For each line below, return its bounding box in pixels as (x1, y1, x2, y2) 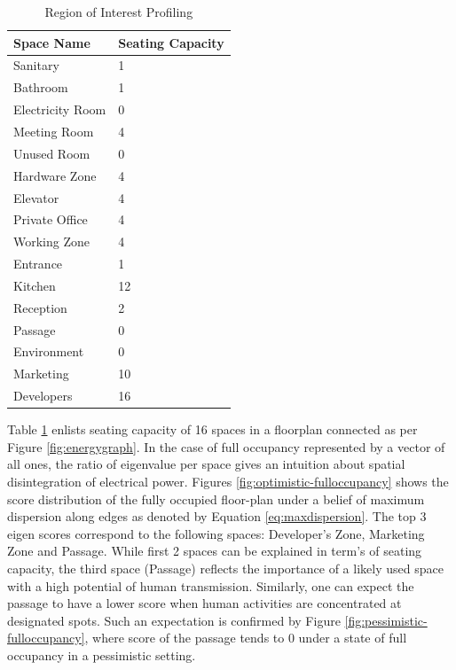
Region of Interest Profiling (44, 3, 193, 20)
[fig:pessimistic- (344, 611, 428, 629)
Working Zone (13, 232, 90, 251)
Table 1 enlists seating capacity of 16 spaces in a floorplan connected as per (7, 420, 418, 439)
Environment (13, 342, 84, 361)
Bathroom (13, 78, 68, 97)
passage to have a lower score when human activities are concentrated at (7, 594, 402, 612)
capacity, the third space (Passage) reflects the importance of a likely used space (7, 558, 444, 577)
